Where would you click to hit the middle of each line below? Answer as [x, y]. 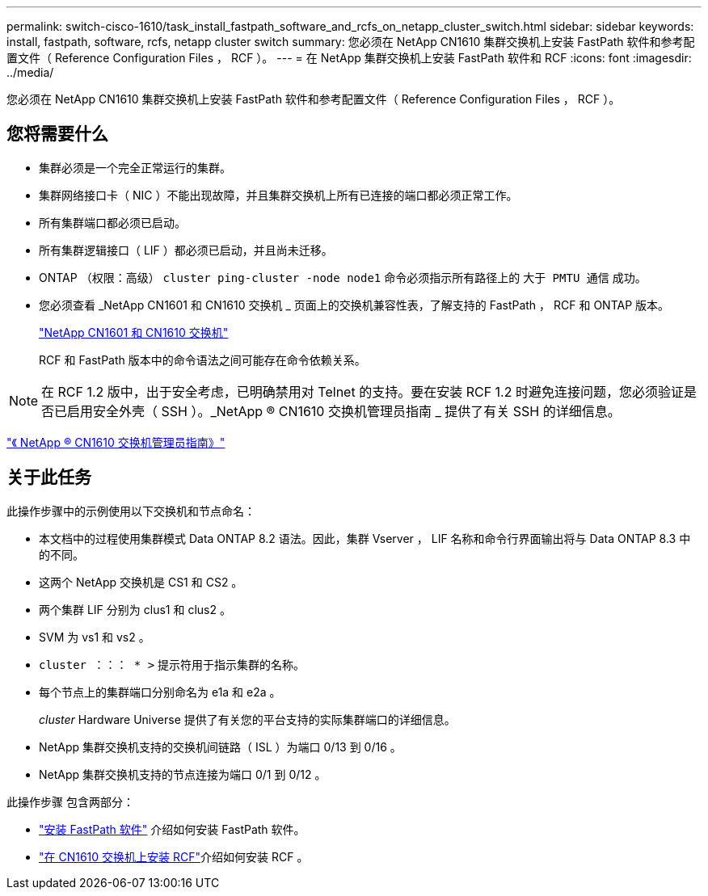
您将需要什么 [57, 134]
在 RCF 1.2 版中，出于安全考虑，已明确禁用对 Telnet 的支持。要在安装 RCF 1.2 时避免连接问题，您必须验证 [362, 391]
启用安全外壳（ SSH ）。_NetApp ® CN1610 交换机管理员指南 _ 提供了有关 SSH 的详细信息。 [344, 411]
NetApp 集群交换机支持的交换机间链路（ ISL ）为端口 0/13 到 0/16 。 [220, 747]
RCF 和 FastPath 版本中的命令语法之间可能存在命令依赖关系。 [202, 360]
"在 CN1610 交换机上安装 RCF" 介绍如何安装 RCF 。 [174, 856]
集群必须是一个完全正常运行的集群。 [135, 167]
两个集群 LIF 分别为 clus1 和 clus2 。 [135, 609]
